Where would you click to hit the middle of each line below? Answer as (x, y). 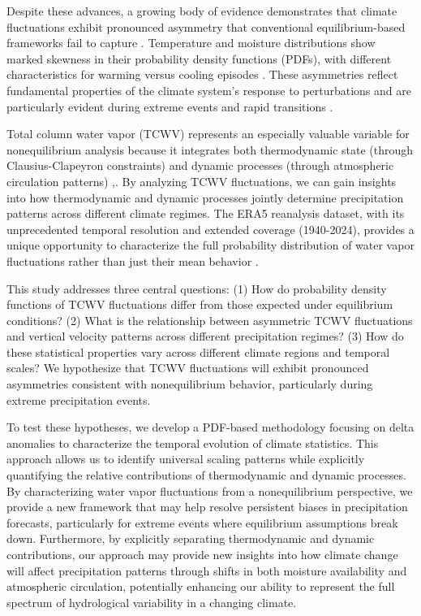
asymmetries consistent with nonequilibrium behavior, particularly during (190, 384)
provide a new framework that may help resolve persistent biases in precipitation (207, 507)
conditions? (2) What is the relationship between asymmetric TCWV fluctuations (210, 320)
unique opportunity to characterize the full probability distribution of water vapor (210, 245)
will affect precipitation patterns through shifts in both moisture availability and (207, 570)
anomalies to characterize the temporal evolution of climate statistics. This (193, 442)
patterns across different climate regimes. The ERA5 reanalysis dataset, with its (206, 213)
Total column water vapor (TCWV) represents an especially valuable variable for (208, 134)
